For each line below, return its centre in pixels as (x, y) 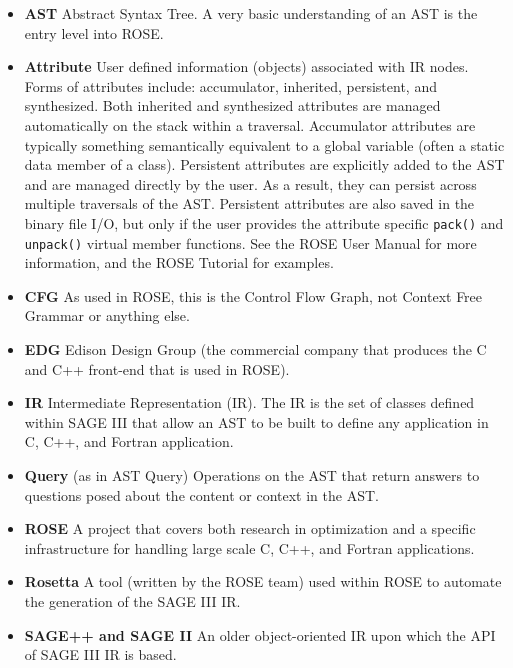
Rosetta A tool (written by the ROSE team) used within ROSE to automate (263, 581)
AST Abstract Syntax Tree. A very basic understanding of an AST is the (251, 13)
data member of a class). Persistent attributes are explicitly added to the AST (264, 164)
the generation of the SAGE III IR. (132, 600)
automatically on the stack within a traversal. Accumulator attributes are (250, 124)
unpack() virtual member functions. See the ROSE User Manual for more (250, 242)
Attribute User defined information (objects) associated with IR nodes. (246, 66)
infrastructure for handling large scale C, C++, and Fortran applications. (249, 547)
